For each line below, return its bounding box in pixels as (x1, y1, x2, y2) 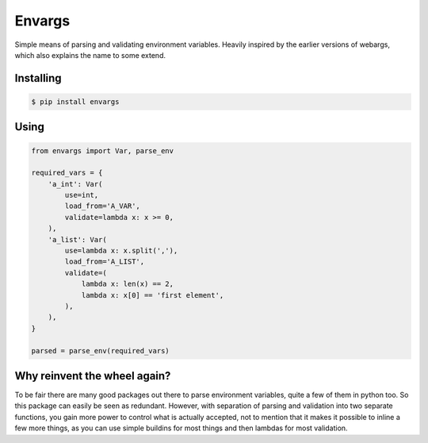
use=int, (64, 191, 99, 200)
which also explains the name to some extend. (14, 50, 166, 60)
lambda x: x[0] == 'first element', (81, 291, 224, 299)
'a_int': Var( (48, 179, 103, 188)
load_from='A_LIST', (64, 257, 145, 266)
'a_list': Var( (48, 235, 107, 244)
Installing (14, 71, 63, 85)
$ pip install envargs (31, 97, 120, 106)
